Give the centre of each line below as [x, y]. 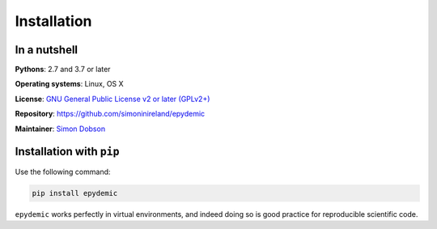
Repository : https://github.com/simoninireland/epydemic [110, 114]
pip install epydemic [75, 193]
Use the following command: [63, 172]
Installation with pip [67, 152]
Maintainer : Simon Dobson [60, 129]
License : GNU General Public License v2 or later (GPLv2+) [112, 99]
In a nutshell [47, 50]
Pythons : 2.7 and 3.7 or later [63, 70]
